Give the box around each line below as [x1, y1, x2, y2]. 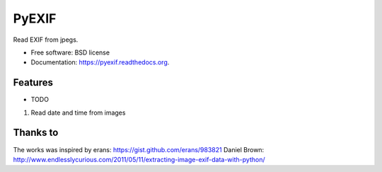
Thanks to [13, 127, 59, 139]
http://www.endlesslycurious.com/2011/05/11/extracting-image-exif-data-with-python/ [13, 155, 265, 164]
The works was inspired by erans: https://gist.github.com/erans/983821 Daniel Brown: [13, 145, 265, 154]
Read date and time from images [30, 108, 126, 117]
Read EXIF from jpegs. [13, 35, 79, 44]
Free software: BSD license [30, 48, 110, 57]
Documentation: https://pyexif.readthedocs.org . [30, 58, 170, 67]
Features [13, 76, 53, 88]
